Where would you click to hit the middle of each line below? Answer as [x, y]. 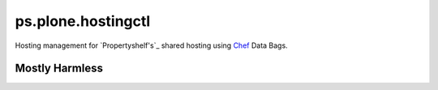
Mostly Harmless [59, 69]
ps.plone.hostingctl [83, 21]
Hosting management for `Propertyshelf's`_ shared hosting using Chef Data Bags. [151, 45]
